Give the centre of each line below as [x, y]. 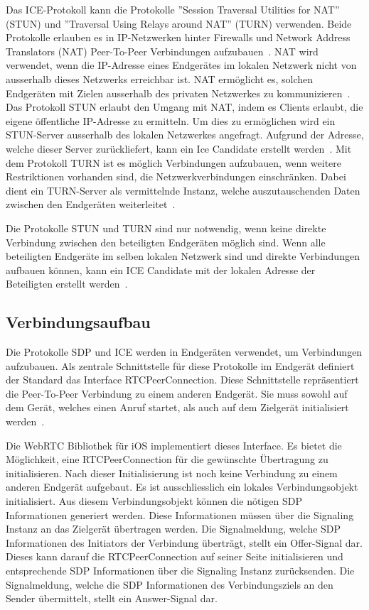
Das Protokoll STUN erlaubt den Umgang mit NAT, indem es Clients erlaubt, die [184, 107]
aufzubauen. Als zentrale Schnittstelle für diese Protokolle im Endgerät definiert [180, 365]
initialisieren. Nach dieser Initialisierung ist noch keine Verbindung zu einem [172, 473]
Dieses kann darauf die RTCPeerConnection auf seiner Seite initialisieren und [175, 556]
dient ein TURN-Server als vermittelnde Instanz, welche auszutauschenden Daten [183, 190]
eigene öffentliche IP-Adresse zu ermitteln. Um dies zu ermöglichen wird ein [171, 120]
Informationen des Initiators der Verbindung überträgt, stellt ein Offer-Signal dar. [184, 542]
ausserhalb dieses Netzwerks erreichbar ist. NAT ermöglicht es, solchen [160, 78]
